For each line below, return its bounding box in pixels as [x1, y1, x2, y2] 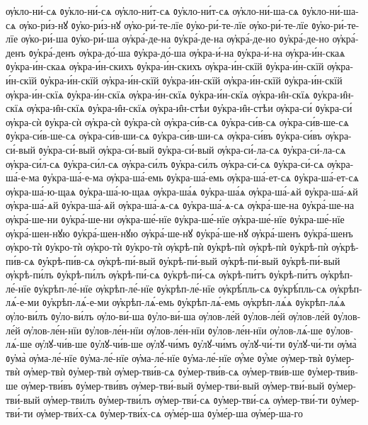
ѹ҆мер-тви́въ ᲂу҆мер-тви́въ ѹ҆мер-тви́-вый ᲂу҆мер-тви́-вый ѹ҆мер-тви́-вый [21, 378, 325, 393]
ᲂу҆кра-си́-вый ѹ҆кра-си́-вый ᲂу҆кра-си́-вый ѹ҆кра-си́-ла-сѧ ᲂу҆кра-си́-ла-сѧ [38, 142, 346, 157]
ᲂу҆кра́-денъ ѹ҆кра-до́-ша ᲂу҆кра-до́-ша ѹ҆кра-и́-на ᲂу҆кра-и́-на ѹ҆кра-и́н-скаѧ [28, 45, 345, 59]
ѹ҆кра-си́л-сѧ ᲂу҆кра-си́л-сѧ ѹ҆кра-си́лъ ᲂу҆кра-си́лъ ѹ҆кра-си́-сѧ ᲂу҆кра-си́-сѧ [6, 156, 324, 171]
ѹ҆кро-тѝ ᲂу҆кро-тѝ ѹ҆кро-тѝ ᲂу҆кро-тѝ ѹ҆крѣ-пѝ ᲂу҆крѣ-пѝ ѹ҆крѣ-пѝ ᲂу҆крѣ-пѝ [6, 239, 328, 254]
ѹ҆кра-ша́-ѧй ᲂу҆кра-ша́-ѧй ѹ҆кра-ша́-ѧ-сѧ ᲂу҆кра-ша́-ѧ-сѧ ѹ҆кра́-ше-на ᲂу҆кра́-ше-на [6, 198, 355, 212]
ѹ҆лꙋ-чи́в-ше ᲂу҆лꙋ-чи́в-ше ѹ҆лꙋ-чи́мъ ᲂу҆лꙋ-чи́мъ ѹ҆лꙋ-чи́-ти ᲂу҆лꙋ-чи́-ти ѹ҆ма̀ [35, 336, 357, 351]
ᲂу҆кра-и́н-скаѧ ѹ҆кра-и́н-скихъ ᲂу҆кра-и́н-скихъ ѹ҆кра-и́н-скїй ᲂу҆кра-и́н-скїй [6, 59, 324, 74]
